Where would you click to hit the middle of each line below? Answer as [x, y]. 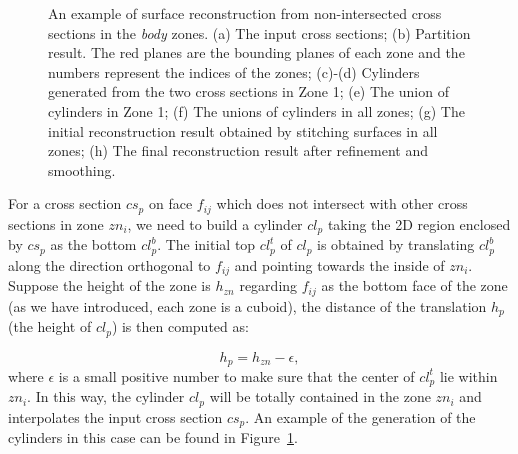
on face [170, 203]
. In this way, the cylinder [106, 396]
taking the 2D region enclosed [419, 223]
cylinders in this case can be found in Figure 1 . [153, 437]
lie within [468, 375]
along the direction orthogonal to [109, 264]
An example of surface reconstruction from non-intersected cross [245, 13]
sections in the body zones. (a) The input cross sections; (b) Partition [259, 32]
